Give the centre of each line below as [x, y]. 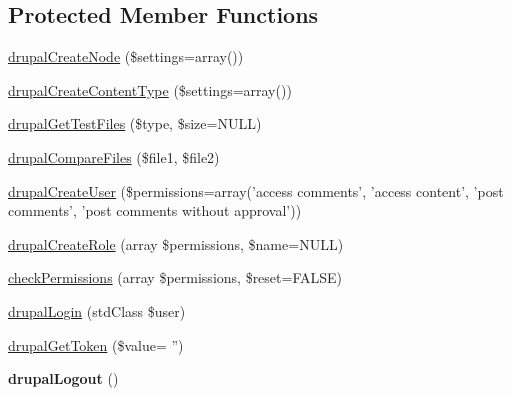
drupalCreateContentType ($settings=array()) [150, 89]
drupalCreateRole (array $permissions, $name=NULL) [176, 243]
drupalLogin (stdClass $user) [97, 310]
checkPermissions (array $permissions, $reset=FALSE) [175, 277]
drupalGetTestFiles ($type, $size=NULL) [135, 123]
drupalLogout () [63, 378]
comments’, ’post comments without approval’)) [155, 210]
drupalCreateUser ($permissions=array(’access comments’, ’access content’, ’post [256, 190]
